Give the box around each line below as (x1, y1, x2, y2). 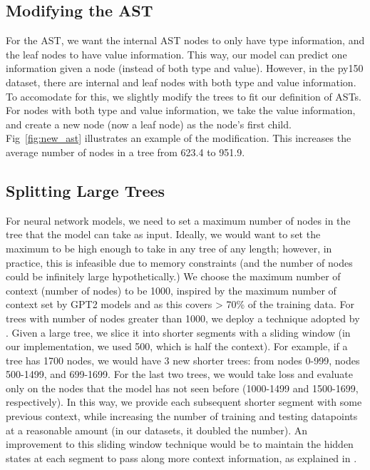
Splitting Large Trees (6, 179, 165, 201)
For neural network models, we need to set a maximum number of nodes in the (6, 213, 351, 228)
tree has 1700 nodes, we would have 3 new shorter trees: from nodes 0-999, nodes (6, 352, 360, 367)
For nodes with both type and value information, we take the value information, (6, 103, 356, 118)
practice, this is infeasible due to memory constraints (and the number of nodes (6, 255, 353, 270)
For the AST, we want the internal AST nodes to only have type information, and (6, 33, 365, 48)
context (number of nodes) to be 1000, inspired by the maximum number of (6, 282, 336, 297)
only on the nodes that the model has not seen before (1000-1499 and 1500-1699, (6, 380, 359, 395)
